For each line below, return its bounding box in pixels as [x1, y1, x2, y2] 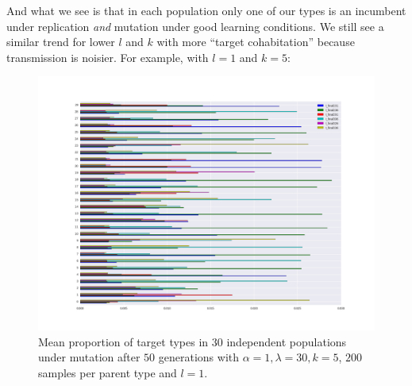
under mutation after [38, 349, 141, 365]
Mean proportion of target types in [38, 333, 209, 349]
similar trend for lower [6, 33, 115, 50]
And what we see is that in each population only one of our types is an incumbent [6, 2, 406, 18]
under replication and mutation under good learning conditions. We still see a [6, 17, 384, 34]
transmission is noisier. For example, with [6, 48, 209, 65]
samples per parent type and [38, 364, 177, 380]
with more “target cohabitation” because [156, 33, 355, 50]
